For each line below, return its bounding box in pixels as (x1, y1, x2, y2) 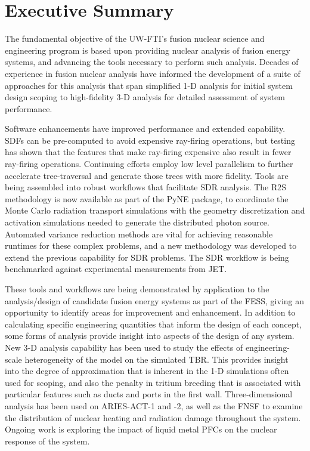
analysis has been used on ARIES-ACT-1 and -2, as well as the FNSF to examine (5, 399, 303, 412)
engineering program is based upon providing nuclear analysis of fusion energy (5, 44, 291, 56)
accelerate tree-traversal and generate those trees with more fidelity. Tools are (5, 169, 289, 181)
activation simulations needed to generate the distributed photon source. (5, 216, 269, 228)
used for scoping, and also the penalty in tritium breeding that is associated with (5, 376, 301, 388)
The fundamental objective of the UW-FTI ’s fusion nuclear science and (5, 32, 265, 45)
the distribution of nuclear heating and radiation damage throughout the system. (5, 411, 301, 424)
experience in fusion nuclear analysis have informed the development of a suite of (5, 67, 300, 79)
